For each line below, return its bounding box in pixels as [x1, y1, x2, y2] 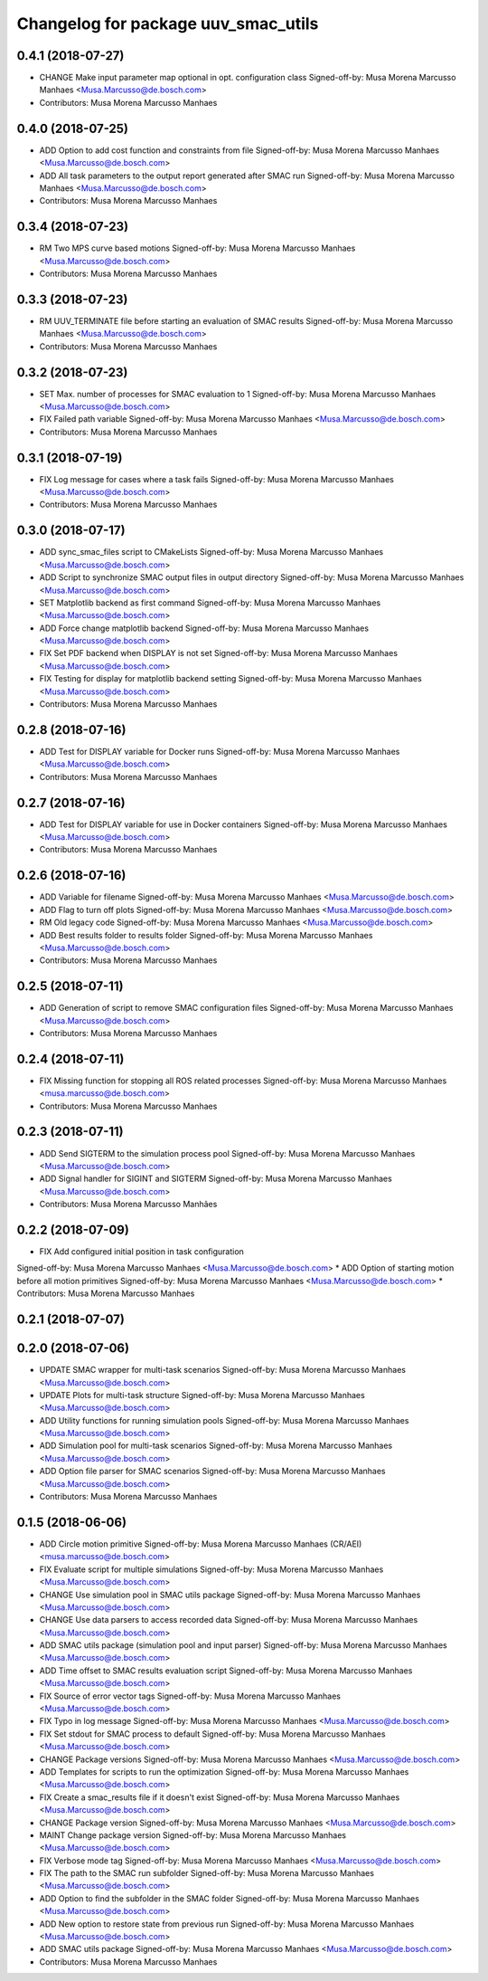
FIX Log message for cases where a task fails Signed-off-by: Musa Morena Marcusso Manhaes [39, 473, 395, 484]
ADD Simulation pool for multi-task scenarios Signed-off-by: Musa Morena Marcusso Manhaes [39, 1440, 393, 1452]
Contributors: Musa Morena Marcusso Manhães [39, 1199, 218, 1210]
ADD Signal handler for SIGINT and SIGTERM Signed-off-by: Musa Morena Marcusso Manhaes [39, 1173, 392, 1185]
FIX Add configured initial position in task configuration [39, 1246, 244, 1257]
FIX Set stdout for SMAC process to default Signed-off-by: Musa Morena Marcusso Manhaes [39, 1729, 386, 1739]
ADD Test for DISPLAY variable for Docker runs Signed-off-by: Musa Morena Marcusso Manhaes [39, 746, 400, 757]
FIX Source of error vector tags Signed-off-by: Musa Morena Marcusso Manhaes [39, 1691, 341, 1701]
